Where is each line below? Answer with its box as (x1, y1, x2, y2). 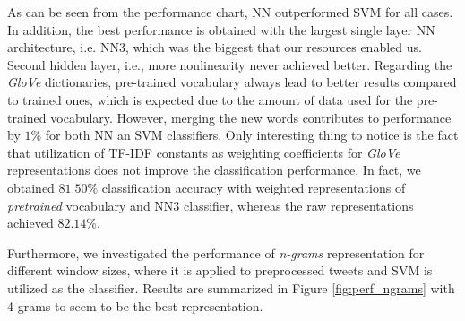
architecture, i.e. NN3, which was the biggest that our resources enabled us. (7, 38, 422, 56)
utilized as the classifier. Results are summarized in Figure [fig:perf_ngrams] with (7, 278, 455, 297)
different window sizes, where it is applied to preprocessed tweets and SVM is (7, 261, 433, 280)
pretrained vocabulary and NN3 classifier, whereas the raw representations (7, 195, 414, 214)
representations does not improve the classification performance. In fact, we (7, 160, 421, 179)
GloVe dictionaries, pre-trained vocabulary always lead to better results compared (7, 73, 457, 91)
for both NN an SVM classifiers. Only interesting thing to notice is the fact (45, 126, 459, 144)
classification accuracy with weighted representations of (101, 178, 406, 196)
